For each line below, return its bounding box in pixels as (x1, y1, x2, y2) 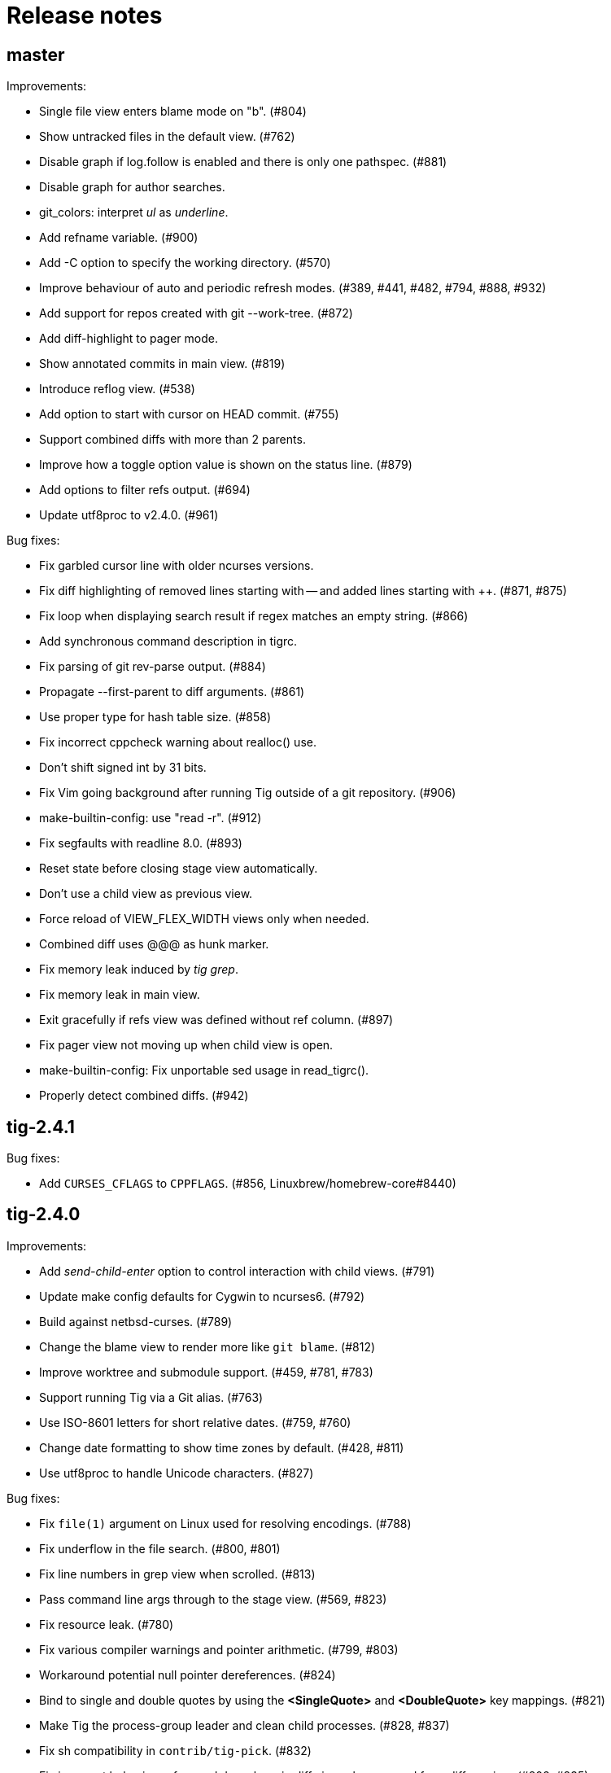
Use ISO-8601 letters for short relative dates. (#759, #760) (39, 1415, 351, 1429)
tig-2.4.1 (7, 1116, 75, 1137)
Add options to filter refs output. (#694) (39, 483, 251, 497)
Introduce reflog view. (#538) (39, 382, 195, 396)
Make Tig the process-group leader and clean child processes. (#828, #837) (39, 1718, 450, 1732)
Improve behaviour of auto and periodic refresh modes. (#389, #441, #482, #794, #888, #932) (39, 281, 547, 295)
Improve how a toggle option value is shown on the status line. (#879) (39, 457, 412, 472)
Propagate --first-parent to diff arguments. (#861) (39, 685, 305, 699)
